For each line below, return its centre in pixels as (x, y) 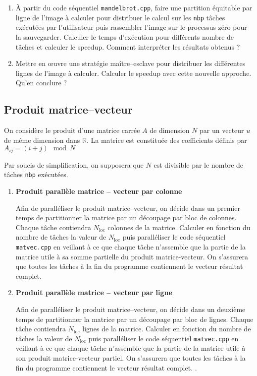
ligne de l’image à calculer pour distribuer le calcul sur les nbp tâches (120, 17)
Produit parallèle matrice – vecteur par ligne (94, 292)
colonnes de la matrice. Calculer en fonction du (179, 227)
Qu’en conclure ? (41, 83)
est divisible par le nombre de (199, 164)
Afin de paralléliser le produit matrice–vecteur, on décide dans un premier (128, 208)
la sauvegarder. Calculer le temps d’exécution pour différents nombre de (125, 36)
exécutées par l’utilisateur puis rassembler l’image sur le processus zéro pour (131, 27)
